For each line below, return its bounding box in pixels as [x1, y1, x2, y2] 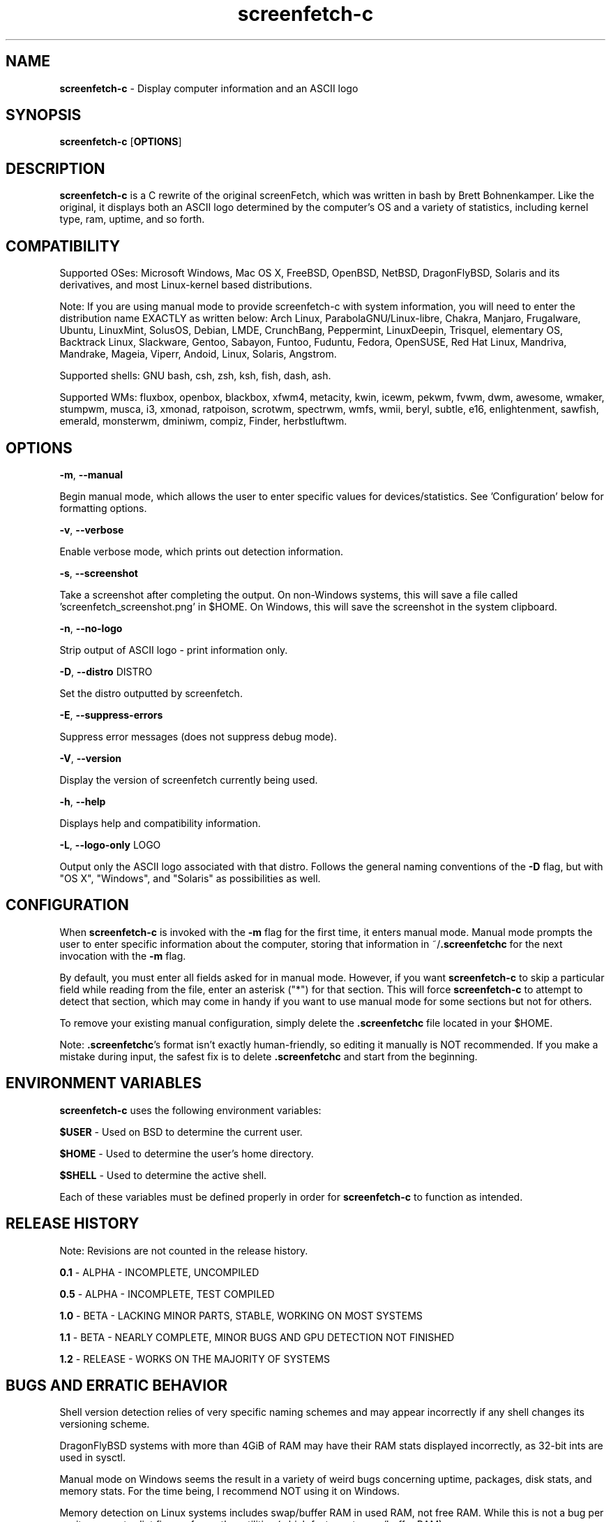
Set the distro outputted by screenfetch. [59, 687, 243, 699]
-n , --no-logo [59, 622, 123, 634]
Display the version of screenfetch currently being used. [59, 773, 318, 786]
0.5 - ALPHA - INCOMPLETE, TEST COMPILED [59, 1287, 275, 1300]
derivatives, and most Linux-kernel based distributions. [59, 279, 312, 291]
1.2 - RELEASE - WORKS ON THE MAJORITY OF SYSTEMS [59, 1352, 330, 1365]
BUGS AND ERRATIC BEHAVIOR [6, 1376, 228, 1394]
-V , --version [59, 752, 121, 764]
